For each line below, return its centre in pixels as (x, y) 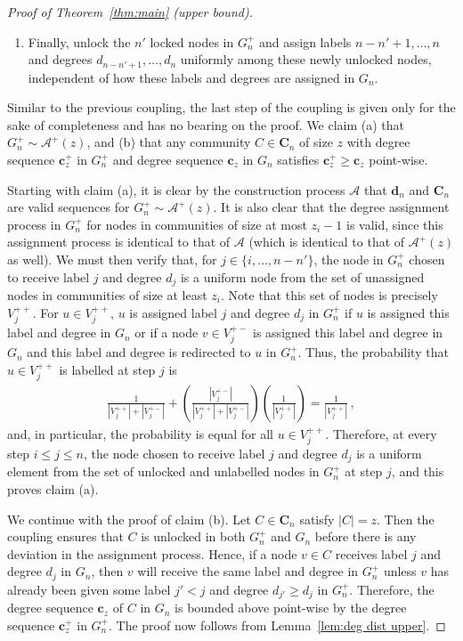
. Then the (406, 519)
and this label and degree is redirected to (139, 352)
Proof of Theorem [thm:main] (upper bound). (130, 12)
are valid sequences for (69, 207)
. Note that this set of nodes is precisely (329, 295)
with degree (378, 142)
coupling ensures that (65, 536)
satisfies (298, 160)
